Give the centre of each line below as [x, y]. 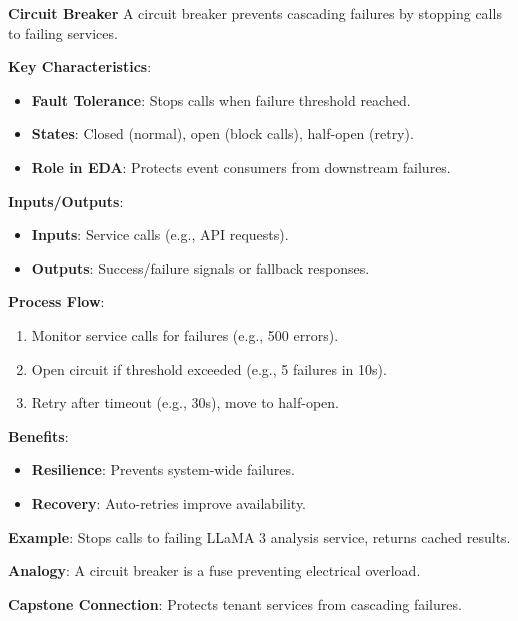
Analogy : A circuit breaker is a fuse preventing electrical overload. [214, 570]
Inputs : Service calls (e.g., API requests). [160, 234]
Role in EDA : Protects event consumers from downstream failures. [241, 166]
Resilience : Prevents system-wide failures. [163, 469]
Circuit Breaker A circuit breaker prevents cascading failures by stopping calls [255, 13]
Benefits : [38, 435]
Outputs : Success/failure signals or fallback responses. [200, 267]
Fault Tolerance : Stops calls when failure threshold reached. [221, 99]
